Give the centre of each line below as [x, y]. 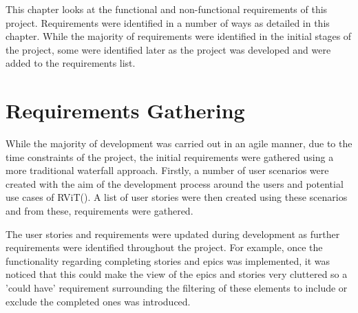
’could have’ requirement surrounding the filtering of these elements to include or [177, 288]
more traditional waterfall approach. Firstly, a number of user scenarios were [167, 170]
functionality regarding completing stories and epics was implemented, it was [168, 260]
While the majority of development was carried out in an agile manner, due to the [179, 143]
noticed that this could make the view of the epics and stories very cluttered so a [177, 274]
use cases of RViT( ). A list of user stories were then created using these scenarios [177, 197]
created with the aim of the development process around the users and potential [175, 183]
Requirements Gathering [125, 110]
